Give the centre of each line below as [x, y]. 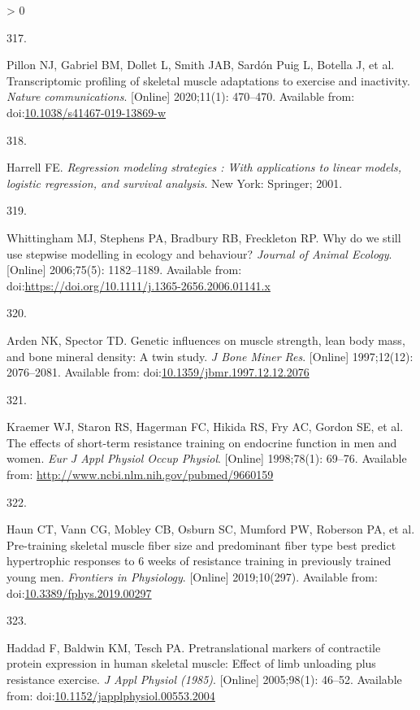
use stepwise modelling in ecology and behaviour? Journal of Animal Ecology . [199, 253]
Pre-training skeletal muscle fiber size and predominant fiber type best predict [201, 544]
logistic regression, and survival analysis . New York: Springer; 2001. [175, 183]
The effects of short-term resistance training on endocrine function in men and [202, 442]
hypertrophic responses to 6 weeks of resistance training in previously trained [199, 561]
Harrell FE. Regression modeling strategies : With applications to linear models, [204, 167]
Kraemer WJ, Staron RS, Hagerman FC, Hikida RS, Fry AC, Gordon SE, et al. [205, 427]
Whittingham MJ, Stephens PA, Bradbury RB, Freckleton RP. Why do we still [204, 237]
